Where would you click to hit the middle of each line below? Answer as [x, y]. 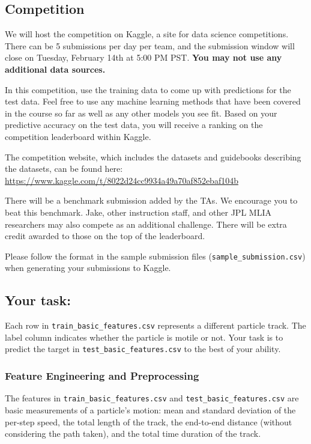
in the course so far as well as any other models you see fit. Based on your [141, 113]
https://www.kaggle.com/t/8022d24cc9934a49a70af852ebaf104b [122, 180]
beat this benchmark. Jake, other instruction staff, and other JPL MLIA [138, 212]
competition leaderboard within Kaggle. [78, 136]
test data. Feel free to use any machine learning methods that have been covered [153, 101]
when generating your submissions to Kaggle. [88, 268]
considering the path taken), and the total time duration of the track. [133, 433]
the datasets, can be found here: [64, 169]
